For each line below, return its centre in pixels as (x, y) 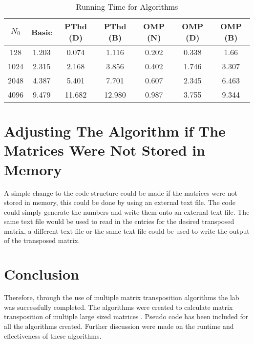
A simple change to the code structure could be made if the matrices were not (121, 192)
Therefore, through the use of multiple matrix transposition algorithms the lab (122, 297)
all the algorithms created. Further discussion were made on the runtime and (119, 326)
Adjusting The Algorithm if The (115, 131)
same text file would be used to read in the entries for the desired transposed (119, 221)
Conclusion (42, 274)
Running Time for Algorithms (127, 7)
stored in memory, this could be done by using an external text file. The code (120, 202)
